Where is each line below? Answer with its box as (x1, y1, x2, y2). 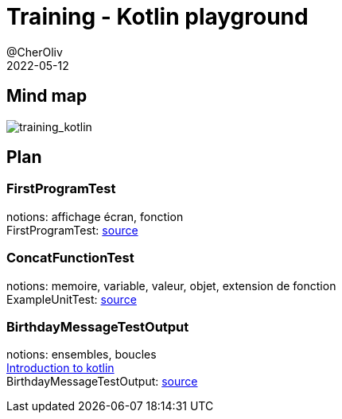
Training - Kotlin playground (6, 3, 309, 30)
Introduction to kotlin (6, 361, 115, 375)
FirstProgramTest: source (6, 223, 138, 237)
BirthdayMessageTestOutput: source (6, 374, 198, 389)
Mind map (6, 86, 87, 107)
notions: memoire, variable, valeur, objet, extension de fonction (6, 278, 336, 293)
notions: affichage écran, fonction (6, 209, 184, 223)
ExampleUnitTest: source (6, 292, 137, 306)
